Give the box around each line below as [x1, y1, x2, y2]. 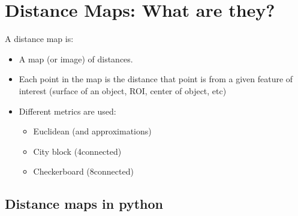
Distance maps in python [5, 194, 163, 213]
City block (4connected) [33, 145, 122, 157]
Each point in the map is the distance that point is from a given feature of [19, 73, 293, 85]
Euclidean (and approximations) [33, 125, 152, 137]
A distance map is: [5, 32, 74, 45]
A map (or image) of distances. [19, 52, 133, 65]
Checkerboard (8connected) [33, 165, 134, 178]
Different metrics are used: [19, 104, 116, 117]
